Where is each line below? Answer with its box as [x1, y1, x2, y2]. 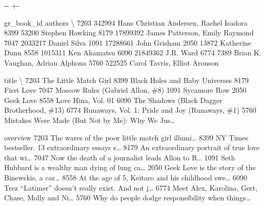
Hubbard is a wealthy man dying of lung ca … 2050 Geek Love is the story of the [4, 162, 256, 173]
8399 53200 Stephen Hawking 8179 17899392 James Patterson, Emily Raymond [4, 27, 254, 38]
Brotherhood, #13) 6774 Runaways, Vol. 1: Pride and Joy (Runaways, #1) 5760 [4, 105, 256, 115]
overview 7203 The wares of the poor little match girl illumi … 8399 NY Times [4, 132, 248, 142]
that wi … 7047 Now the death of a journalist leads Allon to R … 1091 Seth [4, 152, 235, 162]
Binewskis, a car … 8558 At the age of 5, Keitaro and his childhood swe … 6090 [4, 172, 247, 182]
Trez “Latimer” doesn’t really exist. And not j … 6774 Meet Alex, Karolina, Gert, [4, 182, 258, 193]
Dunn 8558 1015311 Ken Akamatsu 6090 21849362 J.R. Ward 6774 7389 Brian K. [4, 47, 261, 58]
